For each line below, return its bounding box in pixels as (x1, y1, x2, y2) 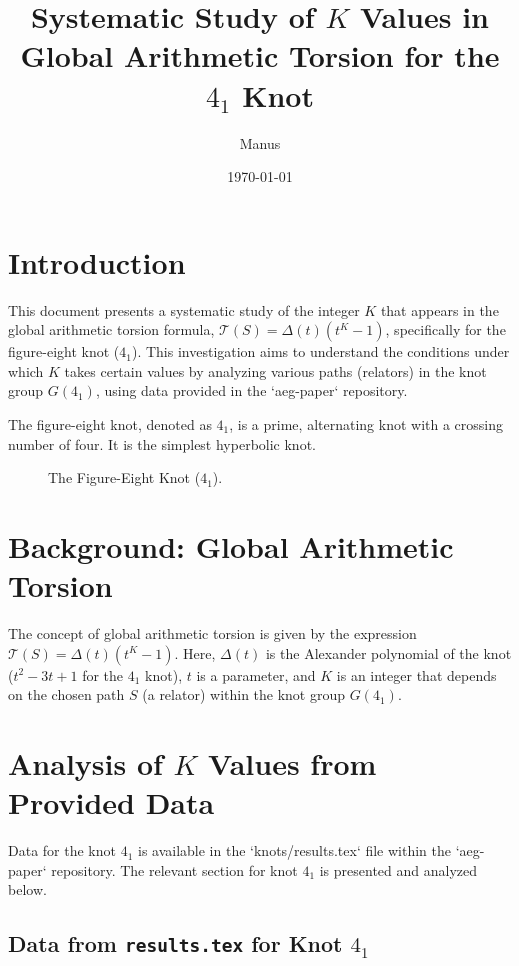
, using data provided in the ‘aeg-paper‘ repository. (95, 380, 408, 401)
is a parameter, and (196, 664, 316, 685)
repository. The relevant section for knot (51, 859, 298, 880)
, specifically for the (385, 319, 506, 340)
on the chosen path (8, 684, 125, 705)
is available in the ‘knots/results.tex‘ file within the (137, 840, 452, 861)
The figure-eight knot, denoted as (8, 414, 212, 434)
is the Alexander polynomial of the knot (265, 642, 512, 663)
